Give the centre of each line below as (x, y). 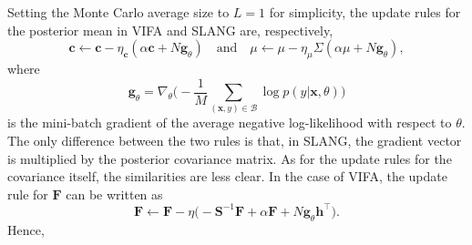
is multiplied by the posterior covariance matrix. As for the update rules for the (230, 158)
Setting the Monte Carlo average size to (118, 12)
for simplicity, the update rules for (365, 12)
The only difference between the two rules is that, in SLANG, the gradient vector (235, 141)
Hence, (26, 229)
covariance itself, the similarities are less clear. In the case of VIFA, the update (227, 176)
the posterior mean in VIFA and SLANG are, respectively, (170, 30)
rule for (28, 194)
